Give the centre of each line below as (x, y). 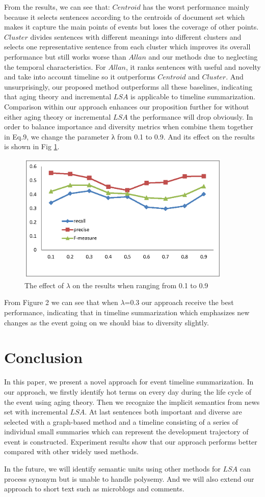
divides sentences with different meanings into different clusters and (136, 36)
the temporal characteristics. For (55, 66)
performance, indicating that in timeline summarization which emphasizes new (127, 312)
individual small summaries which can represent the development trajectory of (126, 432)
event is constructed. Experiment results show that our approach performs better (131, 441)
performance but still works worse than (65, 56)
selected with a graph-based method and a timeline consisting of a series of (121, 421)
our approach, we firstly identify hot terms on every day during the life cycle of (128, 391)
